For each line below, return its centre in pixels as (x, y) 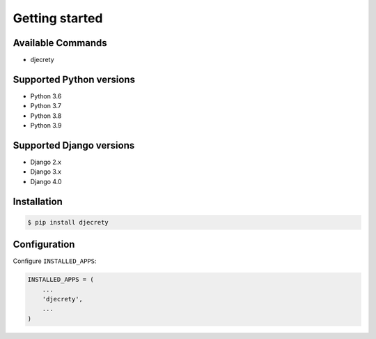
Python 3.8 (46, 116)
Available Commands (60, 43)
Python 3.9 (46, 126)
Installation (38, 201)
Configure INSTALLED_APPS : (55, 261)
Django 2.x (46, 162)
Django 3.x (46, 172)
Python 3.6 (46, 96)
